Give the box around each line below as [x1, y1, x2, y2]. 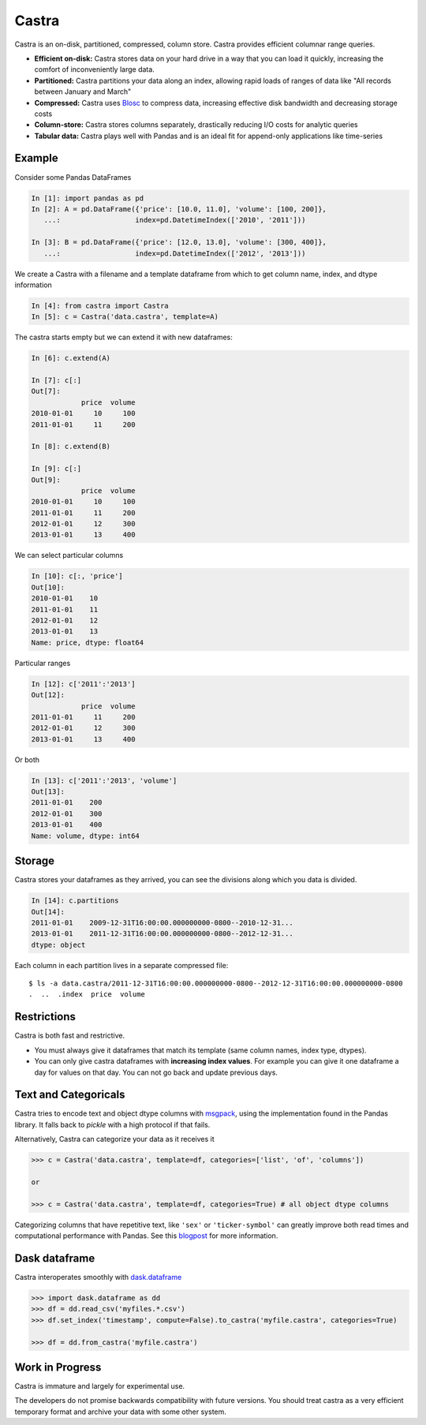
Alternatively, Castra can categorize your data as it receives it [14, 1135, 215, 1144]
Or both [14, 754, 39, 765]
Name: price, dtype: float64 [31, 638, 144, 647]
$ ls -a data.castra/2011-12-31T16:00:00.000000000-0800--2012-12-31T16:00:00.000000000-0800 [28, 979, 403, 988]
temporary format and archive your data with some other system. [14, 1407, 226, 1416]
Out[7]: [31, 387, 61, 396]
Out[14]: [31, 907, 65, 916]
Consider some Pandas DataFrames [14, 172, 132, 181]
